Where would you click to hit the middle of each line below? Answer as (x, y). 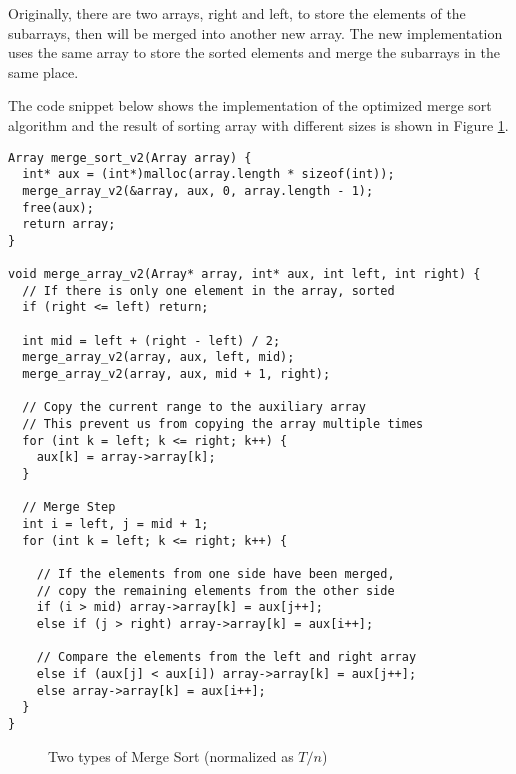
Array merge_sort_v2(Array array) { (130, 157)
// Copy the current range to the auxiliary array (194, 407)
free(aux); (58, 207)
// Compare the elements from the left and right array (226, 657)
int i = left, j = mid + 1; (115, 524)
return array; (69, 224)
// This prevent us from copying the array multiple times (223, 424)
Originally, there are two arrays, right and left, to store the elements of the (237, 13)
